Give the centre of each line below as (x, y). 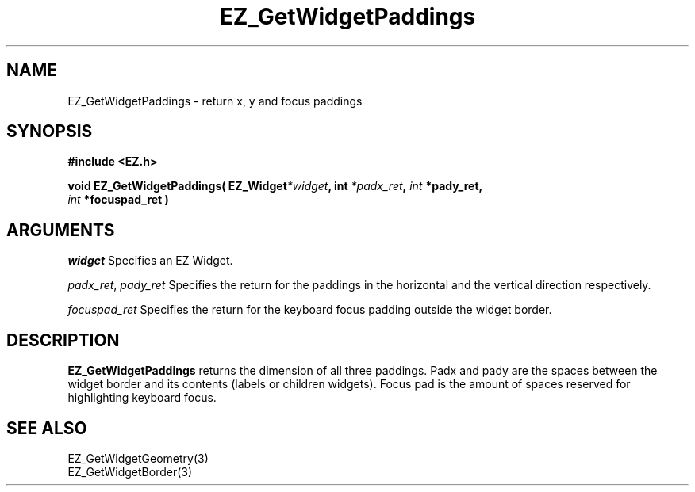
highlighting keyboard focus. (142, 398)
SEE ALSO (47, 428)
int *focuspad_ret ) (118, 200)
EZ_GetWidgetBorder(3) (130, 471)
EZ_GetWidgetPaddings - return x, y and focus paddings (215, 101)
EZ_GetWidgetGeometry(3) (138, 458)
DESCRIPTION (63, 340)
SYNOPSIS (50, 132)
